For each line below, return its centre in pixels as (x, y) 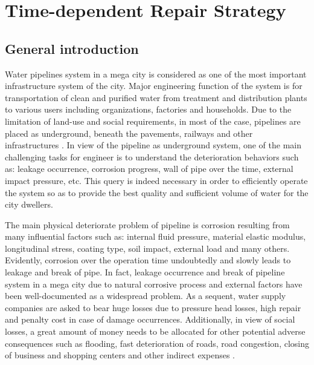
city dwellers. (29, 204)
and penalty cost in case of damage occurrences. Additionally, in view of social (150, 319)
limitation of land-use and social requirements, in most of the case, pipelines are (153, 121)
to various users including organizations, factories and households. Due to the (148, 109)
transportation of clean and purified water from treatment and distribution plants (156, 97)
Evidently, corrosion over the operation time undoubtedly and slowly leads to (148, 260)
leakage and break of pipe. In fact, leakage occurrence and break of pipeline (145, 272)
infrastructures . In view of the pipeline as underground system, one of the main (153, 145)
